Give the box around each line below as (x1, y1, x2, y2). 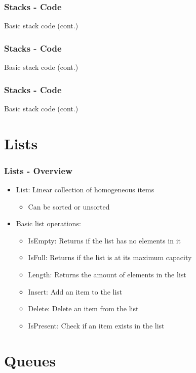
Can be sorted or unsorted (28, 201, 110, 212)
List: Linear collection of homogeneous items (16, 184, 154, 195)
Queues (4, 350, 56, 370)
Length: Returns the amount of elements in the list (28, 269, 186, 279)
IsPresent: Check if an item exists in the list (28, 320, 165, 330)
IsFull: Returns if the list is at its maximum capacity (28, 252, 192, 263)
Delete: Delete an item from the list (28, 303, 139, 314)
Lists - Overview (4, 164, 72, 177)
